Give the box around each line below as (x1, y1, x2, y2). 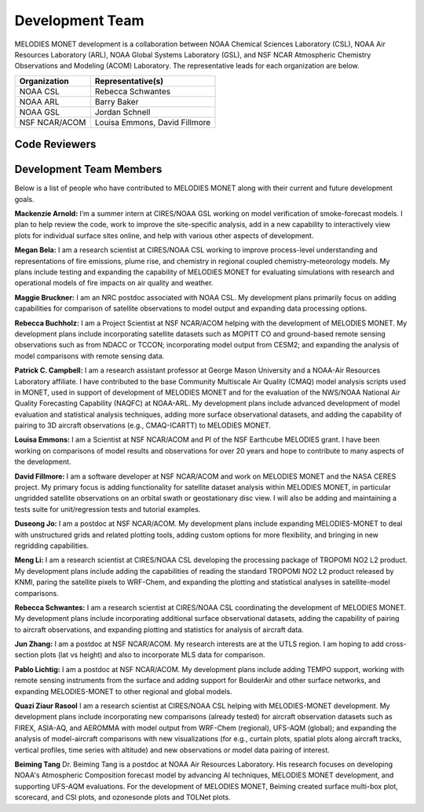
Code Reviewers (14, 138, 97, 151)
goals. (14, 194, 35, 204)
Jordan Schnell (94, 106, 151, 117)
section (14, 650, 39, 660)
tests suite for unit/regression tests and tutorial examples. (14, 504, 201, 514)
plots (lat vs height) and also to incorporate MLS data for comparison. (40, 650, 266, 660)
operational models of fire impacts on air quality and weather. (14, 278, 214, 288)
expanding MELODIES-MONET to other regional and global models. (14, 686, 232, 696)
